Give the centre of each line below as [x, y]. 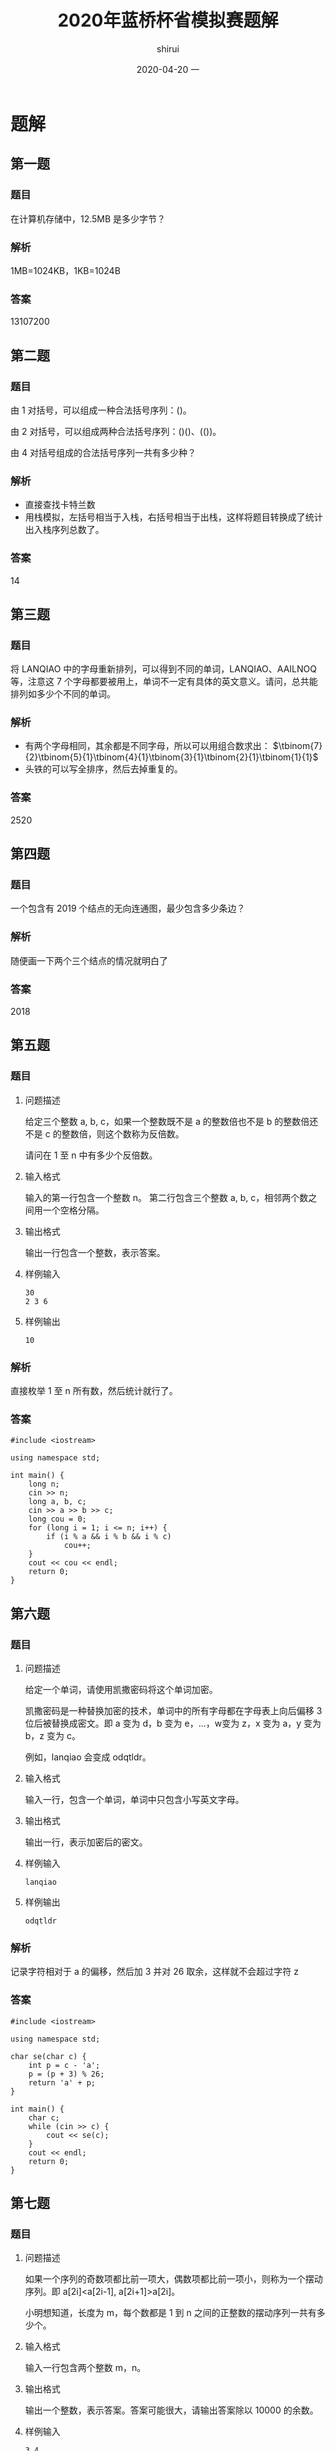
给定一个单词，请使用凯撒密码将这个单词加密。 [121, 1690]
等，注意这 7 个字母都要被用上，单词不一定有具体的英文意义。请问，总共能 [164, 682]
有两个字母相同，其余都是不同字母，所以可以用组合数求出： [147, 746]
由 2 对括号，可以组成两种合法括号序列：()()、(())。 [116, 431]
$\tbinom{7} [297, 746]
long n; [44, 1484]
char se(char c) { [48, 2056]
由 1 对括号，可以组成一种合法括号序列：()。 [101, 410]
